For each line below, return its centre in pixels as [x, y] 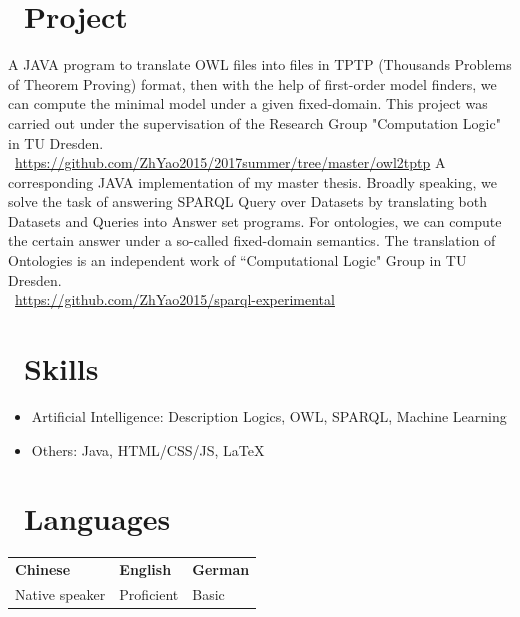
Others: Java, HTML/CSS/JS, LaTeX [148, 449]
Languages [97, 518]
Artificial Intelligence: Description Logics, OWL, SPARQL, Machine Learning [269, 415]
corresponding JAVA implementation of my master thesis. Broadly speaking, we [252, 181]
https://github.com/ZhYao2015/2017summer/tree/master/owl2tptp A [230, 162]
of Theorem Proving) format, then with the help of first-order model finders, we [252, 83]
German [221, 569]
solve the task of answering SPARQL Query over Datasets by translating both [247, 201]
